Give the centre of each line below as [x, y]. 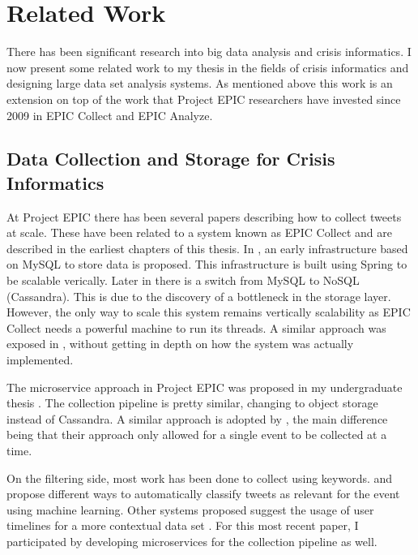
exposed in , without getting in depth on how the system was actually [180, 344]
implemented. [40, 360]
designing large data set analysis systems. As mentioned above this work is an [200, 83]
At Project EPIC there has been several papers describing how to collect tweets [204, 216]
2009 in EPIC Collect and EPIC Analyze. [110, 115]
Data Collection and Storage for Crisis [171, 159]
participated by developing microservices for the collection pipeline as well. [192, 541]
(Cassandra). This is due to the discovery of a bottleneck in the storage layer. [199, 296]
